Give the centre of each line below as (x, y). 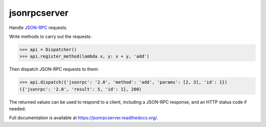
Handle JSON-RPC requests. (38, 28)
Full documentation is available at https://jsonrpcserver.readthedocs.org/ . (84, 118)
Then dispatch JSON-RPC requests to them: (54, 69)
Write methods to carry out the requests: (50, 36)
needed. (17, 109)
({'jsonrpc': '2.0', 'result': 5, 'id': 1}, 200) (81, 89)
